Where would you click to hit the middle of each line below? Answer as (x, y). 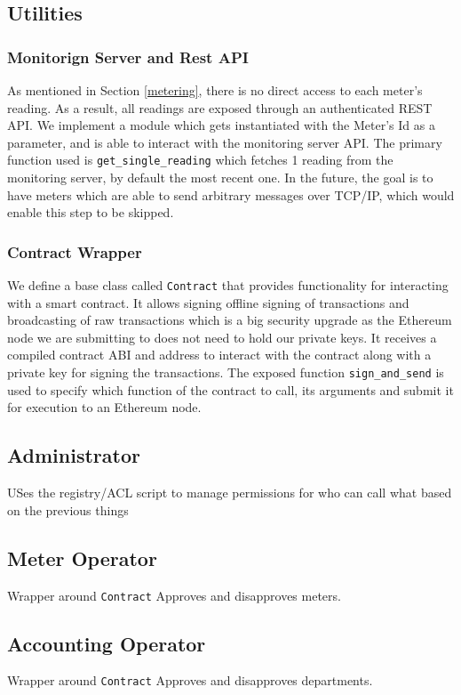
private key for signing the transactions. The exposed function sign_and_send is (226, 372)
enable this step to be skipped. (91, 212)
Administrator (74, 455)
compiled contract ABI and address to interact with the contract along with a (219, 355)
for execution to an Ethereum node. (104, 407)
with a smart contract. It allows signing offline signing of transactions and (208, 302)
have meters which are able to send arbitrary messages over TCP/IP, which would (231, 194)
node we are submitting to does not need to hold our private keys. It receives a (222, 337)
